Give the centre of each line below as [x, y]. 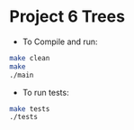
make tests [30, 109]
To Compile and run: [60, 42]
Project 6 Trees [67, 17]
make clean [30, 58]
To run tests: [45, 92]
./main [22, 75]
